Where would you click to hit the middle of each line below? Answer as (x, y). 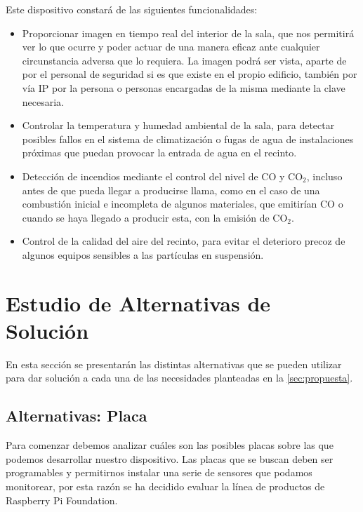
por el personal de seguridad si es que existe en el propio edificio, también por (190, 74)
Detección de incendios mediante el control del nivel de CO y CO (163, 176)
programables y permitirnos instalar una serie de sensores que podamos (159, 472)
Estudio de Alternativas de (138, 303)
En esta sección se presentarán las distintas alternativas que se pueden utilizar (174, 364)
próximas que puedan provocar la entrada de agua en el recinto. (159, 153)
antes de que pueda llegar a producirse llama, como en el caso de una (171, 190)
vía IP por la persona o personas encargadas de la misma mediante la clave (184, 87)
